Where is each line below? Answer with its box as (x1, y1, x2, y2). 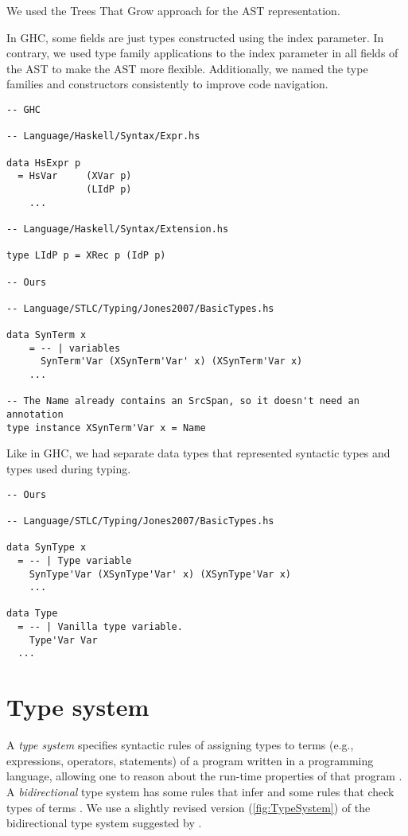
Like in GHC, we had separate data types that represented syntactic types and (6, 445, 391, 461)
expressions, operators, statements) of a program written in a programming (6, 752, 374, 768)
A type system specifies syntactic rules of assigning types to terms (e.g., (6, 737, 354, 753)
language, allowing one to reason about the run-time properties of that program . (6, 768, 402, 784)
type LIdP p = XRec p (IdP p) (6, 250, 166, 262)
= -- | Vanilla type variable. (17, 621, 183, 633)
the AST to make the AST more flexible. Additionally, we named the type (6, 60, 368, 76)
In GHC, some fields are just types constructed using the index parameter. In (6, 29, 384, 45)
